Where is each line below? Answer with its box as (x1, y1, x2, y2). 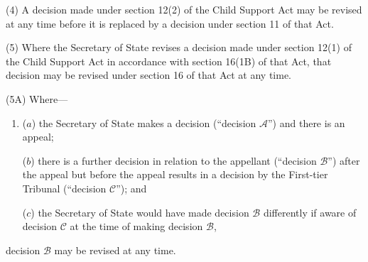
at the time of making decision (70, 219, 203, 234)
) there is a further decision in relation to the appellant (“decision (31, 153, 317, 168)
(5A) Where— (6, 91, 68, 106)
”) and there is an (267, 115, 345, 130)
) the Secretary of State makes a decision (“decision (31, 115, 256, 130)
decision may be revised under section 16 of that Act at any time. (6, 67, 291, 82)
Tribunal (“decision (22, 180, 107, 195)
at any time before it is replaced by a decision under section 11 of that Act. (6, 16, 334, 31)
